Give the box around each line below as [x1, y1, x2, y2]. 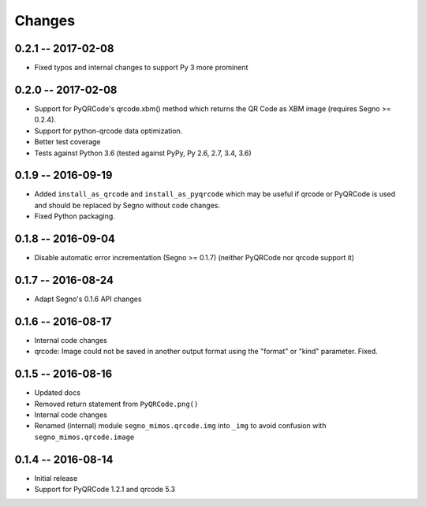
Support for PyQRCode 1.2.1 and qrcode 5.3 [34, 485, 176, 494]
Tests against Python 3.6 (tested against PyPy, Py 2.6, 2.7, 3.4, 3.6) [34, 148, 252, 158]
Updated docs [34, 388, 80, 397]
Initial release [34, 473, 78, 483]
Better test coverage [34, 137, 101, 147]
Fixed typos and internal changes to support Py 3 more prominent [34, 63, 248, 73]
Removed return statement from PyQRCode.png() [34, 399, 199, 408]
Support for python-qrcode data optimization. [34, 126, 183, 136]
